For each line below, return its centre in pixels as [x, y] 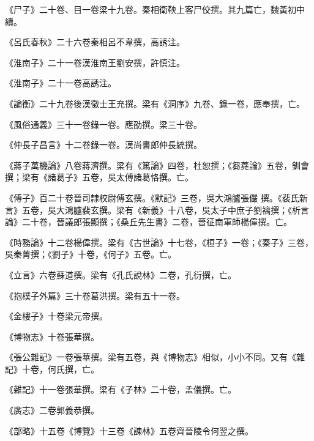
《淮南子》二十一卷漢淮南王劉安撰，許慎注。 [95, 62]
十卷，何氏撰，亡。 [60, 369]
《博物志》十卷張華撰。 [52, 336]
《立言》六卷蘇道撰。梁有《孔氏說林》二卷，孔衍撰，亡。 [121, 274]
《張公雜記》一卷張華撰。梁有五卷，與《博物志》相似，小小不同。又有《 [151, 357]
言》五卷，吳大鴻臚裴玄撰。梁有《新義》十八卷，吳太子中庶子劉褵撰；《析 [153, 209]
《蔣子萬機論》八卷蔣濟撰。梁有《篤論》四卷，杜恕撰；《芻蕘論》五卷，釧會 [157, 165]
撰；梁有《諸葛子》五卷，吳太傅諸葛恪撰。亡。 [99, 177]
